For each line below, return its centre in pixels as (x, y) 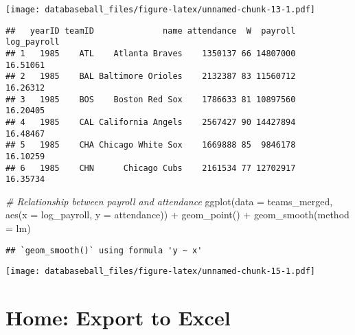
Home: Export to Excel (118, 317)
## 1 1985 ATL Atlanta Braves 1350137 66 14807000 (151, 53)
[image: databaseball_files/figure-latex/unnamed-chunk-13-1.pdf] (161, 10)
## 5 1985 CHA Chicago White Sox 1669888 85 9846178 (151, 145)
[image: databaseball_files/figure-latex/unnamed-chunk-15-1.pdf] (161, 272)
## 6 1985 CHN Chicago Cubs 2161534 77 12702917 (151, 168)
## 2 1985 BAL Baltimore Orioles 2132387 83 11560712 (151, 77)
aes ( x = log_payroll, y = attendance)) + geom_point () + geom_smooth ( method (177, 215)
